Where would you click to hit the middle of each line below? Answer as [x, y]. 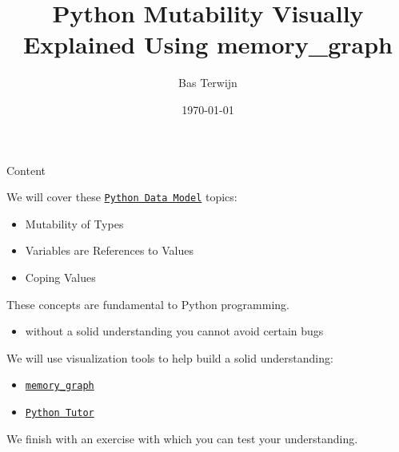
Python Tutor [60, 412]
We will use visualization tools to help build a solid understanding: [170, 357]
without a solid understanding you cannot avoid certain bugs [174, 331]
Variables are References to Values [109, 250]
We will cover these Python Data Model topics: [122, 197]
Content [26, 170]
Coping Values [60, 277]
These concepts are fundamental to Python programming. [148, 304]
